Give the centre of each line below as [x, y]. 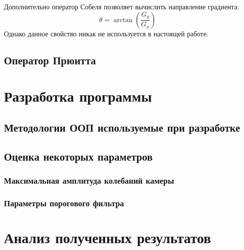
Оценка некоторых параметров [78, 156]
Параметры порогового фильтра [64, 203]
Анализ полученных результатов [108, 237]
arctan [123, 20]
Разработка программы [78, 96]
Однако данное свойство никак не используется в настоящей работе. [106, 33]
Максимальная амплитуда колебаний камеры [89, 180]
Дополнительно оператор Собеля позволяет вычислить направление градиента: [122, 6]
